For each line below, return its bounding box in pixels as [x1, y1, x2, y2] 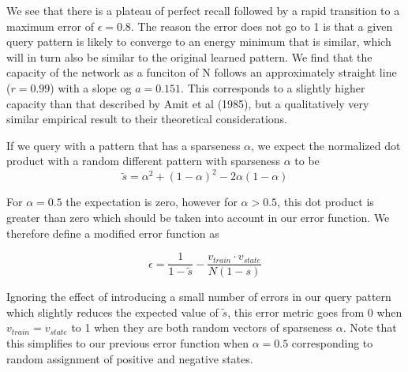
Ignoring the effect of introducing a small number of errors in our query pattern [6, 288, 391, 305]
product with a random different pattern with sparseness [6, 152, 281, 169]
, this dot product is [277, 194, 374, 210]
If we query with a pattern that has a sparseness [6, 137, 241, 153]
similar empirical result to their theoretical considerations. [6, 111, 287, 127]
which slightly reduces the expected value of [6, 303, 219, 320]
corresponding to [291, 335, 373, 351]
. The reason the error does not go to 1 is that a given [130, 17, 393, 34]
